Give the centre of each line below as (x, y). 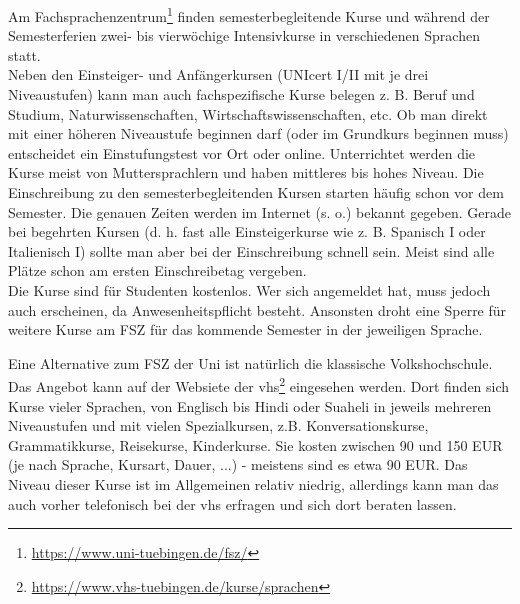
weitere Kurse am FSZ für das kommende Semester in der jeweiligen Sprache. (245, 329)
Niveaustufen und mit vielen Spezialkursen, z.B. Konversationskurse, (218, 425)
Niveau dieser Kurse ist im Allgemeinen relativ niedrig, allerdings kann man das (253, 483)
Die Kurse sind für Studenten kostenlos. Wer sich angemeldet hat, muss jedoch (249, 289)
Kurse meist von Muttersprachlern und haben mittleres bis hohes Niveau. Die (246, 172)
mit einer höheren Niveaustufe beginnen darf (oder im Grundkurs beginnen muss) (258, 133)
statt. (24, 54)
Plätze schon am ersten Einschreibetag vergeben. (157, 270)
